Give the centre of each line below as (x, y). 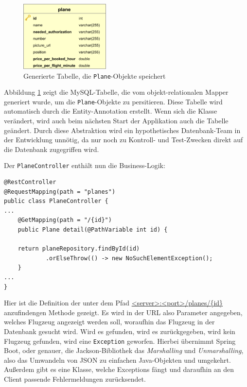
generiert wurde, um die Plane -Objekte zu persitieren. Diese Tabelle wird (113, 101)
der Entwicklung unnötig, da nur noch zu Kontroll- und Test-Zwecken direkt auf (123, 140)
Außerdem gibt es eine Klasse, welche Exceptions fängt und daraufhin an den (119, 369)
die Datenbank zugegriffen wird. (52, 149)
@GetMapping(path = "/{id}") (65, 220)
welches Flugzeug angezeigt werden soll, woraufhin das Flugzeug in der (109, 322)
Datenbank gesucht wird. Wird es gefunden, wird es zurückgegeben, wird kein (120, 331)
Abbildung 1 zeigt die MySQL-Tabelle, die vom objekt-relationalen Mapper (116, 92)
